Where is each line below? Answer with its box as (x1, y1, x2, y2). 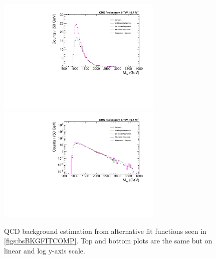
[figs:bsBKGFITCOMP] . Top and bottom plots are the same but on (4, 235, 212, 246)
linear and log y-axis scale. (4, 245, 85, 255)
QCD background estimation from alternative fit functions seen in (4, 225, 206, 236)
